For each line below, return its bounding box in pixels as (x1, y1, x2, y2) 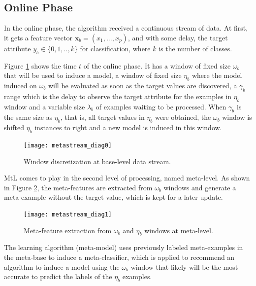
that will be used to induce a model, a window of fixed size (4, 70, 182, 80)
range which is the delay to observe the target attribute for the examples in (4, 91, 232, 101)
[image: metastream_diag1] (24, 211, 112, 218)
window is (222, 112, 252, 122)
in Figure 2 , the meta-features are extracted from (4, 182, 153, 192)
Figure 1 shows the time (4, 60, 77, 71)
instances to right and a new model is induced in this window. (34, 122, 222, 133)
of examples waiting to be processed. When (96, 101, 226, 111)
